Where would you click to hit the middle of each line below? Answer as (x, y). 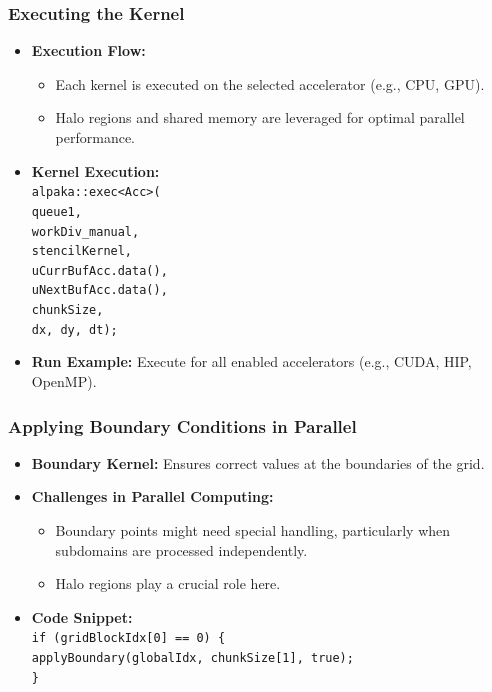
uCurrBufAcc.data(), (99, 270)
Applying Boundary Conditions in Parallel (182, 425)
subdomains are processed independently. (181, 549)
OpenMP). (64, 381)
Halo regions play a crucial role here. (168, 583)
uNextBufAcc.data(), (99, 290)
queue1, (56, 211)
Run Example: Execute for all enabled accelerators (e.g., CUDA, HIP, (251, 361)
